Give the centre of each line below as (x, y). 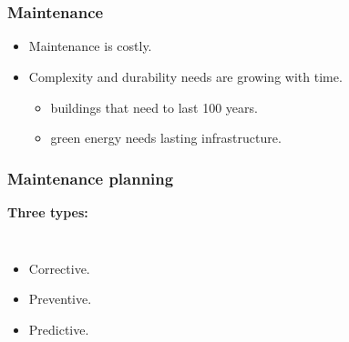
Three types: (48, 212)
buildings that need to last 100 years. (154, 107)
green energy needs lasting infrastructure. (166, 138)
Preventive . (60, 299)
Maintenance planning (91, 178)
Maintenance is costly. (90, 46)
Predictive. (59, 329)
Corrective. (59, 268)
